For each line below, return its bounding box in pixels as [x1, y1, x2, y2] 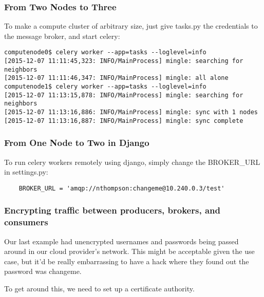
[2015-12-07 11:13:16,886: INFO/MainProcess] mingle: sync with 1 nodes [4, 109, 258, 116]
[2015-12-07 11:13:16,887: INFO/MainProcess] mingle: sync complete [4, 117, 243, 124]
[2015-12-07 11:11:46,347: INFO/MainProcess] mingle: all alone [4, 74, 229, 82]
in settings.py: [4, 166, 48, 177]
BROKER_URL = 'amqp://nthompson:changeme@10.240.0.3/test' [18, 184, 225, 192]
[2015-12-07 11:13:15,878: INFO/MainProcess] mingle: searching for [4, 91, 243, 99]
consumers [4, 216, 48, 228]
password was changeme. [4, 266, 82, 277]
